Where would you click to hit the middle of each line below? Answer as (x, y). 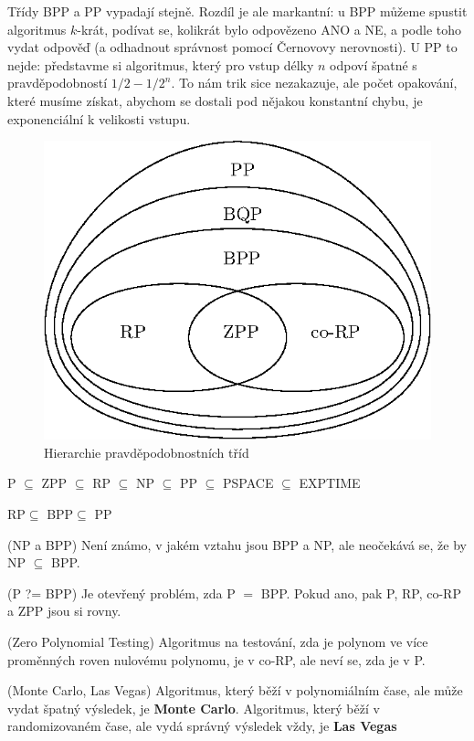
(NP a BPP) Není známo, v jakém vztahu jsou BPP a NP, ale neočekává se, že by (237, 544)
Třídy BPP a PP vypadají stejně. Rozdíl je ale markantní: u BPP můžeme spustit (237, 11)
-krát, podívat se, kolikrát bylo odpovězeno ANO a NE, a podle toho (269, 29)
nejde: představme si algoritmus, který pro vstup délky (161, 64)
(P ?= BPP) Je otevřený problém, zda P (121, 593)
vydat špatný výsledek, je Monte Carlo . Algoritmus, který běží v (194, 708)
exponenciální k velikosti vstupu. (99, 118)
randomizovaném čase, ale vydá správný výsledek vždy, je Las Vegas (202, 726)
